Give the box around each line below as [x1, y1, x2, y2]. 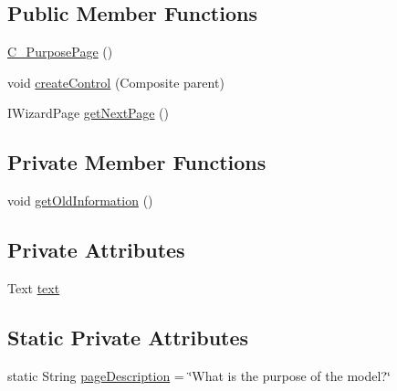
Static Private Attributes [7, 322, 249, 351]
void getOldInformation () [7, 191, 153, 210]
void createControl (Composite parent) [7, 72, 225, 91]
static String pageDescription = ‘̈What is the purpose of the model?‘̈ [7, 365, 391, 385]
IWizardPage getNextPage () [7, 103, 169, 122]
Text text [7, 278, 60, 297]
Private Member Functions [7, 148, 266, 176]
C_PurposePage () [7, 42, 113, 61]
